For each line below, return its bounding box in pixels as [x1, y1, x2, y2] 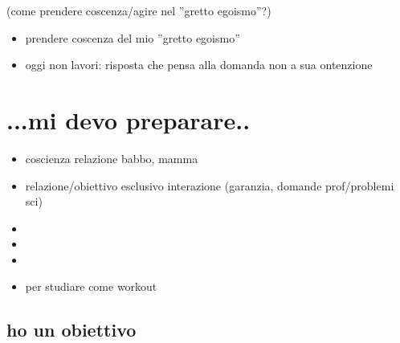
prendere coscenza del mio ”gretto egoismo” [25, 29, 240, 46]
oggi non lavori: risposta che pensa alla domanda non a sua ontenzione [25, 56, 373, 73]
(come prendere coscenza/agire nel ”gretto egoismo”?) [6, 2, 271, 18]
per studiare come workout [25, 278, 157, 295]
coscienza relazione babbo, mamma [25, 149, 198, 166]
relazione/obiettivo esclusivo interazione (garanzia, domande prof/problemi [25, 177, 394, 194]
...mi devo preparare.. [6, 103, 251, 136]
